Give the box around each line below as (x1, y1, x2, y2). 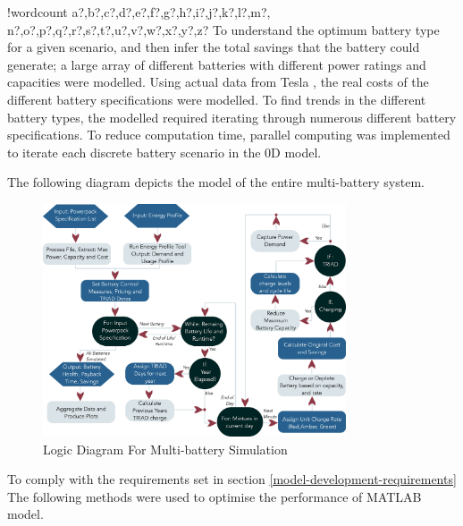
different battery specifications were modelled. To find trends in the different (7, 89, 426, 108)
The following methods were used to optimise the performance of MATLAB (7, 487, 422, 505)
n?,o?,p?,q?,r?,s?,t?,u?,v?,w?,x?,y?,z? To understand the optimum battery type (7, 20, 440, 38)
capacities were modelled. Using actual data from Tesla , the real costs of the (7, 72, 429, 91)
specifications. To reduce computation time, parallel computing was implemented (7, 125, 450, 144)
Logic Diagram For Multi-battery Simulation (43, 439, 288, 458)
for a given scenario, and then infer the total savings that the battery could (7, 38, 420, 56)
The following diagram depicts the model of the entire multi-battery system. (7, 173, 425, 191)
